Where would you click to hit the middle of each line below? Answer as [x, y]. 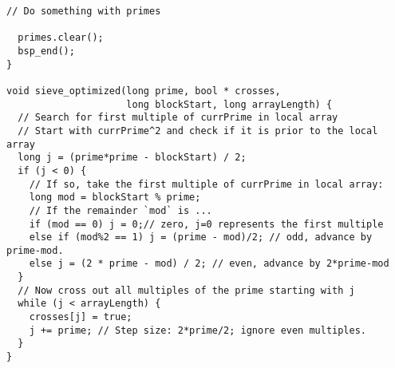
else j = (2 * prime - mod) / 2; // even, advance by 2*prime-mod [209, 264]
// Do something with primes [84, 11]
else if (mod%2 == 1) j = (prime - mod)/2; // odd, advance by [201, 237]
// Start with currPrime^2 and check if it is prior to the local [198, 131]
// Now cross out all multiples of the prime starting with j [186, 290]
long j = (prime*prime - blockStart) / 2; [132, 158]
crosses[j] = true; [81, 317]
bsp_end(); [46, 51]
